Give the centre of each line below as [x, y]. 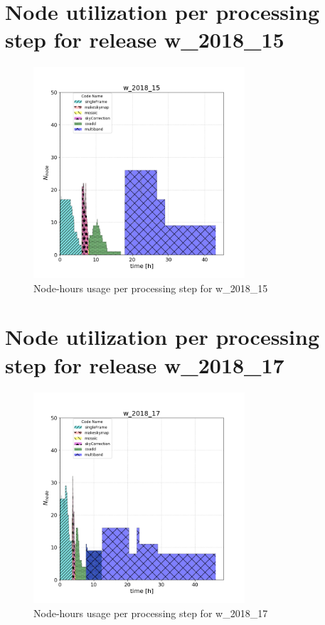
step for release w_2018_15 [145, 39]
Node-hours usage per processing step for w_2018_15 [151, 288]
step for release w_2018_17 [145, 364]
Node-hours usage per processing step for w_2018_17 [151, 613]
